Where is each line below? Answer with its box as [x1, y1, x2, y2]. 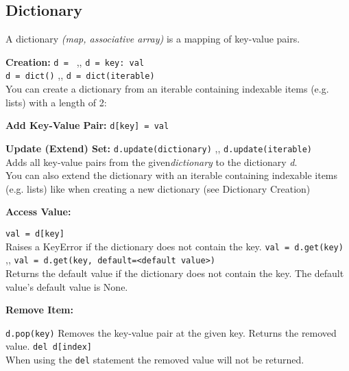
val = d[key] [5, 228, 64, 239]
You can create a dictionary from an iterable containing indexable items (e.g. [5, 82, 329, 96]
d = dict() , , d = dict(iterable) [5, 68, 155, 82]
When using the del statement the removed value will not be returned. [5, 352, 304, 367]
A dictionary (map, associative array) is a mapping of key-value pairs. [5, 32, 300, 46]
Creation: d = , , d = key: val [5, 54, 145, 69]
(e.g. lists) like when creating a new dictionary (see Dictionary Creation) [5, 181, 311, 195]
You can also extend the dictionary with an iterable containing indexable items [5, 168, 338, 182]
